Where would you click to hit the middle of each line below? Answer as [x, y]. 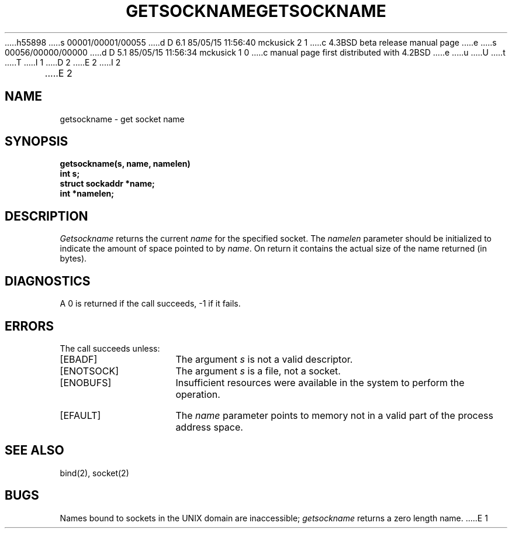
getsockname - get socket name [122, 119]
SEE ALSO [34, 451]
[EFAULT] [80, 415]
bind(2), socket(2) [94, 473]
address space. [209, 427]
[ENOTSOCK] [89, 371]
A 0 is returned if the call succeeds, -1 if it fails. [150, 304]
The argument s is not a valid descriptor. [264, 359]
